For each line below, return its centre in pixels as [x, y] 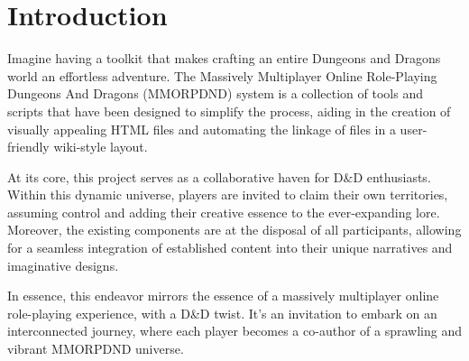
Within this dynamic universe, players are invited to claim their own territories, [228, 194]
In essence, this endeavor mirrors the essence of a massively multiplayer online [223, 296]
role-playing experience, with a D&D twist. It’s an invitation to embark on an [222, 313]
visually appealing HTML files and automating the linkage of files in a [202, 129]
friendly [28, 147]
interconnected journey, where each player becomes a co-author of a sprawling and [234, 331]
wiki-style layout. [101, 147]
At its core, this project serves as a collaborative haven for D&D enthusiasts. [219, 176]
